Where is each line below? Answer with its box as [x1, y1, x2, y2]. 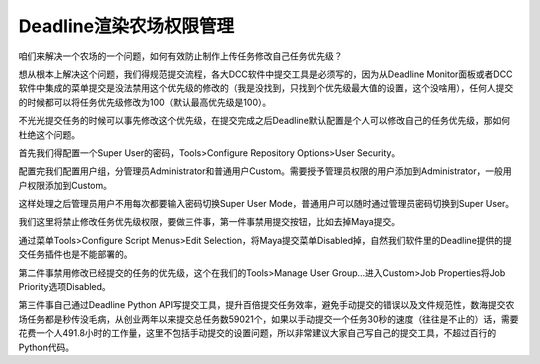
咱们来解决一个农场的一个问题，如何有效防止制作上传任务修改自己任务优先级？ [18, 50, 343, 62]
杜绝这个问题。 [18, 128, 80, 140]
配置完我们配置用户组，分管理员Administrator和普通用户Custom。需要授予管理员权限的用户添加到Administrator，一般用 [18, 165, 512, 177]
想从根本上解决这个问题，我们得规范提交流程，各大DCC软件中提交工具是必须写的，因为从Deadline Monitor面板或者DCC [18, 68, 513, 80]
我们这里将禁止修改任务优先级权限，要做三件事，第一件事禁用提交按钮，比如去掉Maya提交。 [18, 216, 400, 228]
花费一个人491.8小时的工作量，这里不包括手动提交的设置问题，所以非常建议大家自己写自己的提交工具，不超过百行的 [18, 327, 497, 339]
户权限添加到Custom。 [18, 179, 112, 191]
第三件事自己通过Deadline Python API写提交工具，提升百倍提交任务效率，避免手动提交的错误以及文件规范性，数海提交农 [18, 299, 515, 311]
